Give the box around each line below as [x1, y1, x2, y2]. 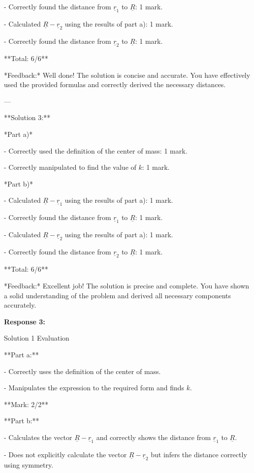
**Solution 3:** [4, 112, 51, 123]
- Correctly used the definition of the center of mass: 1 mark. [4, 145, 188, 156]
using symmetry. [4, 460, 54, 470]
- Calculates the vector [4, 432, 72, 442]
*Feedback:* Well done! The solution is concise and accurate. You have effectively [4, 69, 251, 80]
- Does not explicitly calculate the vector [4, 449, 127, 459]
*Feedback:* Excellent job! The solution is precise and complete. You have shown [4, 281, 250, 291]
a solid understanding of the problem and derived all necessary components [4, 290, 231, 300]
